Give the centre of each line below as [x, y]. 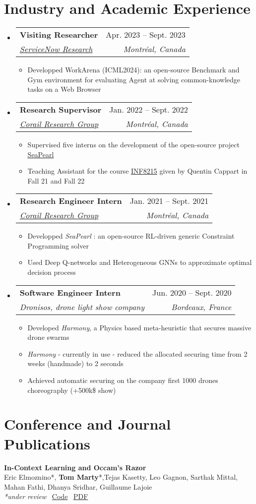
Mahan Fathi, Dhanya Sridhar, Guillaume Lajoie [78, 486]
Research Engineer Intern [71, 201]
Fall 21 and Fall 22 [56, 180]
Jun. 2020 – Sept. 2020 [192, 292]
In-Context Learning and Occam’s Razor [75, 467]
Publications [47, 443]
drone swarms [48, 337]
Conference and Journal [88, 424]
